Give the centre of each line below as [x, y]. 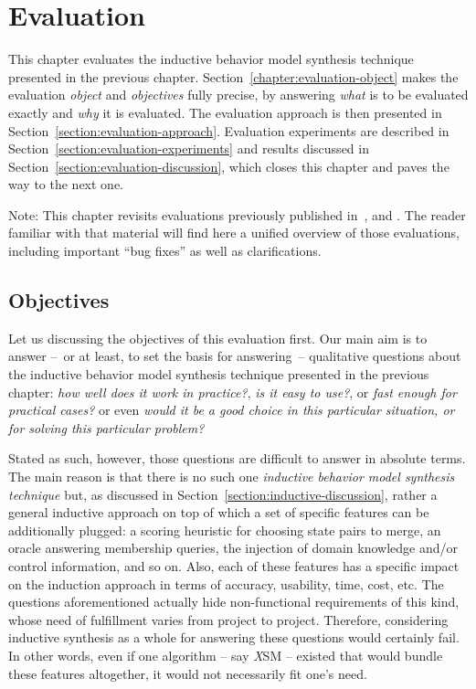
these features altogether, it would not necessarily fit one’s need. [188, 673]
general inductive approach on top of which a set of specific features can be [219, 512]
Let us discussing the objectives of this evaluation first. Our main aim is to [218, 338]
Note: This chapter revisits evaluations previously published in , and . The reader [237, 214]
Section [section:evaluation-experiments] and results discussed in [189, 148]
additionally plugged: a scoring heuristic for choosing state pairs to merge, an [225, 530]
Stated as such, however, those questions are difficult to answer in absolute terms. [237, 458]
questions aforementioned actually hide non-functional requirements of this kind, [234, 602]
